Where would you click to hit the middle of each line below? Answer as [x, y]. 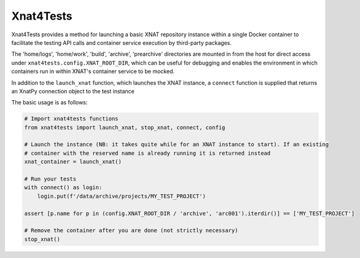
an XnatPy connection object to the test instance [73, 91]
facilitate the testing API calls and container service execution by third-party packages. [122, 42]
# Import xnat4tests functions [72, 119]
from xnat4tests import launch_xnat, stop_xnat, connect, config [125, 127]
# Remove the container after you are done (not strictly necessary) [131, 231]
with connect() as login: [63, 188]
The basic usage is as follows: [49, 103]
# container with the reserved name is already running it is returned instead [147, 153]
